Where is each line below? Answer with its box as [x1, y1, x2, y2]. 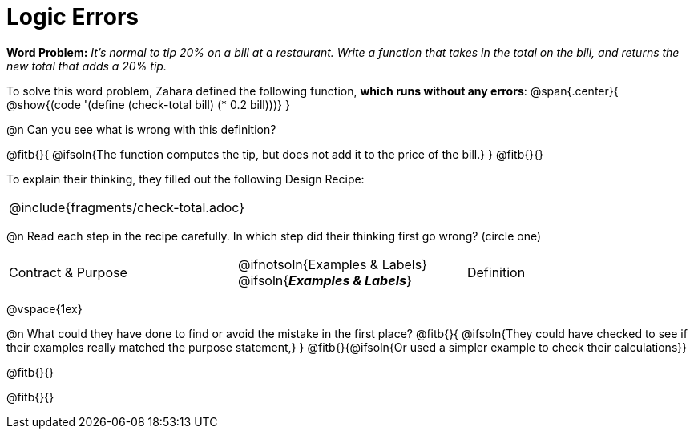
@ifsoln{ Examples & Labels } [237, 272, 412, 288]
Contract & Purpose [9, 264, 127, 280]
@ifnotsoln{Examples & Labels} [237, 256, 427, 272]
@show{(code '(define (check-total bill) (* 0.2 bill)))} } [6, 97, 290, 111]
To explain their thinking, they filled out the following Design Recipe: [6, 171, 365, 186]
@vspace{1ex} [6, 301, 83, 316]
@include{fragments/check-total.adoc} [9, 199, 245, 215]
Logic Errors [6, 3, 139, 30]
